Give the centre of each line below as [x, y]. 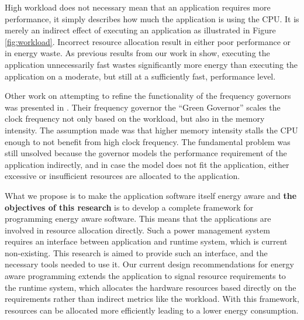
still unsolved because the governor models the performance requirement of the [146, 153]
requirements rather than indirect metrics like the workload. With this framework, [152, 299]
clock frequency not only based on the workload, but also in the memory [135, 118]
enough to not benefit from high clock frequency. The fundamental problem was [148, 141]
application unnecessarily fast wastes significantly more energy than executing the [151, 64]
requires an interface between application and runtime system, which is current [146, 241]
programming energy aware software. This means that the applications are [138, 219]
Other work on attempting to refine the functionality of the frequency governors [148, 96]
